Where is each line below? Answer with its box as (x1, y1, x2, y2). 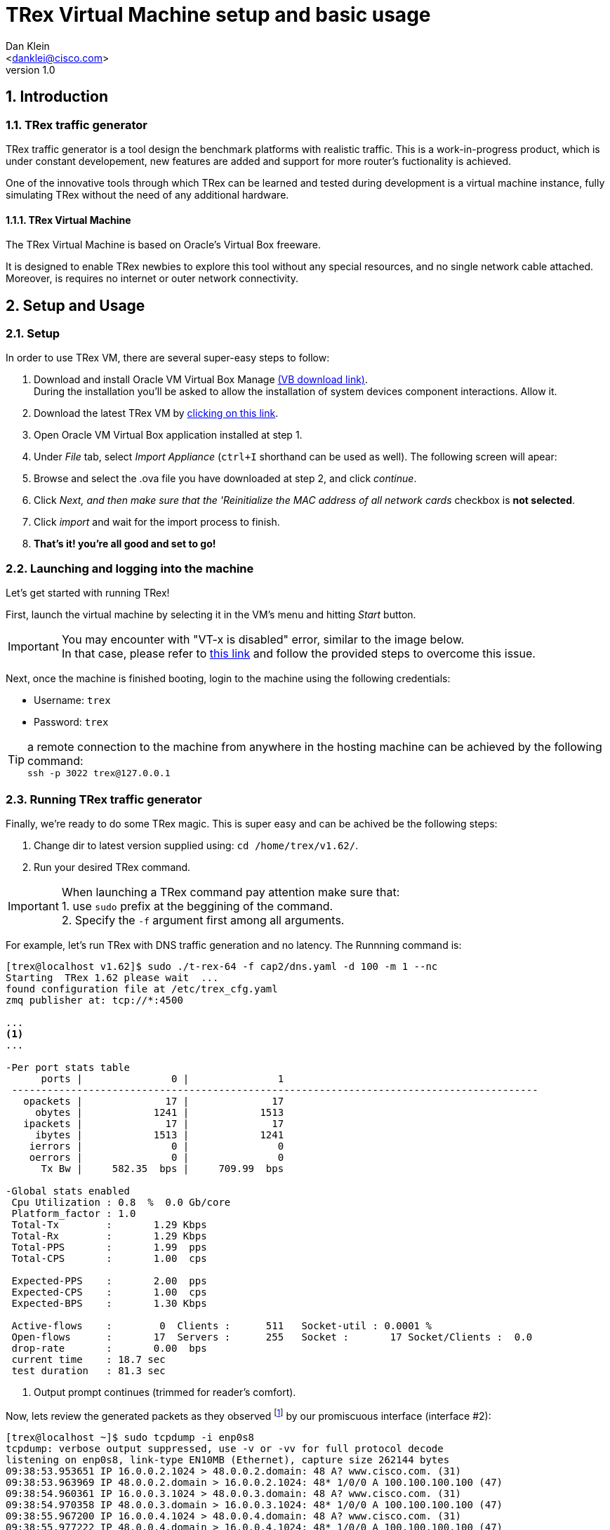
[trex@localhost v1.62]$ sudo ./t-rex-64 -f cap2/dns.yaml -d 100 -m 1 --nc (6, 960, 438, 972)
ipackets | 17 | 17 (23, 1117, 284, 1129)
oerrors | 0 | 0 (29, 1151, 284, 1163)
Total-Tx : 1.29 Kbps (11, 1218, 207, 1230)
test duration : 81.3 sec (11, 1364, 166, 1376)
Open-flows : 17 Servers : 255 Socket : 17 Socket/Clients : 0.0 (11, 1331, 533, 1343)
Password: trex (34, 716, 109, 729)
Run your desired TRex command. (34, 860, 191, 873)
